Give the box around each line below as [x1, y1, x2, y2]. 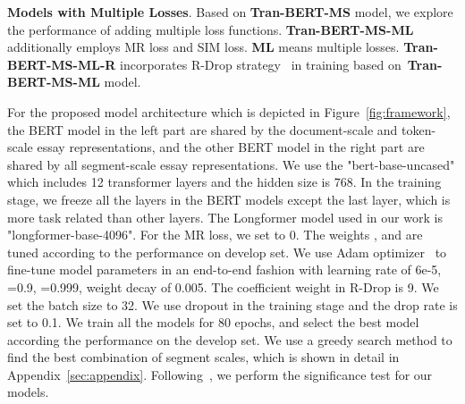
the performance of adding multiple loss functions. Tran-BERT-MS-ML [7, 20, 414, 38]
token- [402, 120, 436, 139]
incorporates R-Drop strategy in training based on [120, 55, 402, 73]
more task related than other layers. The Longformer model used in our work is [7, 207, 443, 226]
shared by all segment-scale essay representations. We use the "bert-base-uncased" [7, 155, 455, 173]
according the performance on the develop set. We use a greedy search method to [7, 330, 452, 349]
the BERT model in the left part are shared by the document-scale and [7, 120, 398, 139]
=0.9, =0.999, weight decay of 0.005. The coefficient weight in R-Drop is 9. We [7, 277, 439, 296]
